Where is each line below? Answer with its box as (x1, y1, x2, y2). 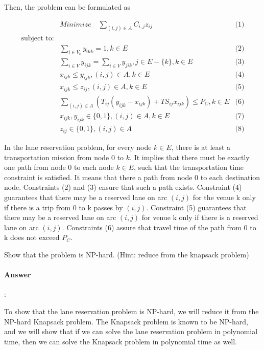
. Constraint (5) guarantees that (146, 202, 247, 212)
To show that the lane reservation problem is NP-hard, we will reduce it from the (4, 306, 259, 317)
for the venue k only (193, 192, 256, 203)
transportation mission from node (4, 151, 109, 162)
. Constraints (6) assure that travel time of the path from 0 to (62, 222, 256, 232)
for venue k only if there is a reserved (141, 212, 258, 223)
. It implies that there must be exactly (130, 151, 250, 162)
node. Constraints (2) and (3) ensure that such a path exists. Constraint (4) (4, 182, 242, 192)
